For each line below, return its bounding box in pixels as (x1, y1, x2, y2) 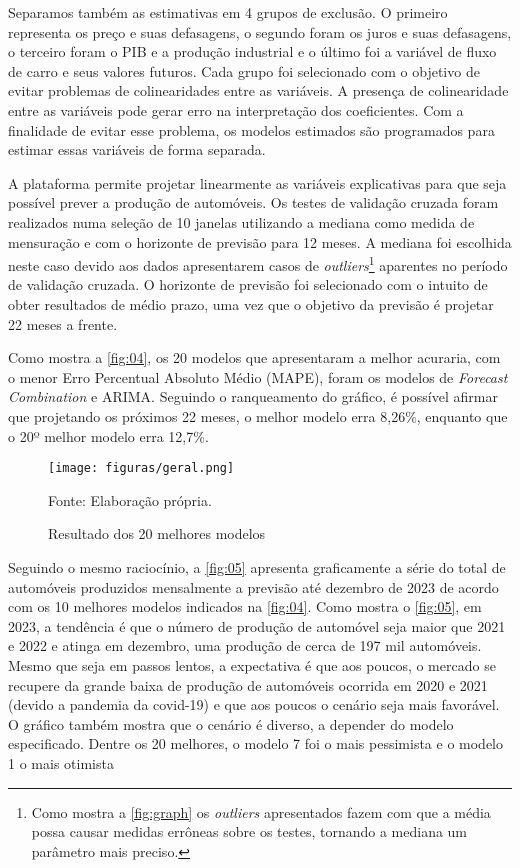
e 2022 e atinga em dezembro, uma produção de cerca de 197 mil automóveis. (8, 635, 482, 656)
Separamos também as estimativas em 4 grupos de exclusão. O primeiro (8, 2, 448, 22)
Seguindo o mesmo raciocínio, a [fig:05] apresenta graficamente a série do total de (8, 556, 506, 577)
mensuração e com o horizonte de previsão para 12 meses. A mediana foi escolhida (8, 231, 512, 252)
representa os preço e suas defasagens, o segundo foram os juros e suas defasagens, (8, 21, 512, 42)
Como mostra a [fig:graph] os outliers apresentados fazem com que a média (31, 801, 491, 822)
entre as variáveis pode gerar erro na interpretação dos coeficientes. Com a (8, 99, 464, 120)
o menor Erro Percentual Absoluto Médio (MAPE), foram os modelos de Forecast (8, 366, 508, 387)
